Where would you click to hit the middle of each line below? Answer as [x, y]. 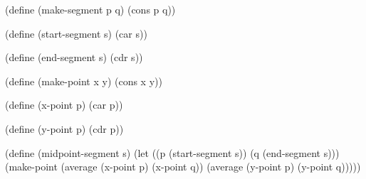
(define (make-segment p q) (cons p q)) [90, 9]
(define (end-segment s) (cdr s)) [74, 57]
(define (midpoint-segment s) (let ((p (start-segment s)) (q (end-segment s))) [172, 152]
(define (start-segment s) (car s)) [76, 33]
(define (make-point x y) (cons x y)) [84, 81]
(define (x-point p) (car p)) [64, 105]
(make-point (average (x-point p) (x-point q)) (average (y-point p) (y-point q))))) [183, 167]
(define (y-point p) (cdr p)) [64, 128]
